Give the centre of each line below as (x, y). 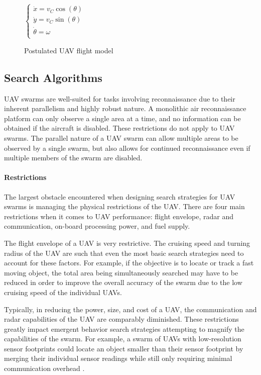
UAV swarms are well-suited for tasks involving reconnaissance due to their (120, 98)
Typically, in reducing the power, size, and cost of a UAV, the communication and (130, 309)
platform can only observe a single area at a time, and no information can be (122, 118)
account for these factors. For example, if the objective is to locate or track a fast (129, 263)
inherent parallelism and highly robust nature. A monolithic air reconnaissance (125, 108)
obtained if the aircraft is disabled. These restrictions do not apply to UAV (119, 128)
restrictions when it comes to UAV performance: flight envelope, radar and (119, 216)
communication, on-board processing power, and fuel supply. (97, 226)
